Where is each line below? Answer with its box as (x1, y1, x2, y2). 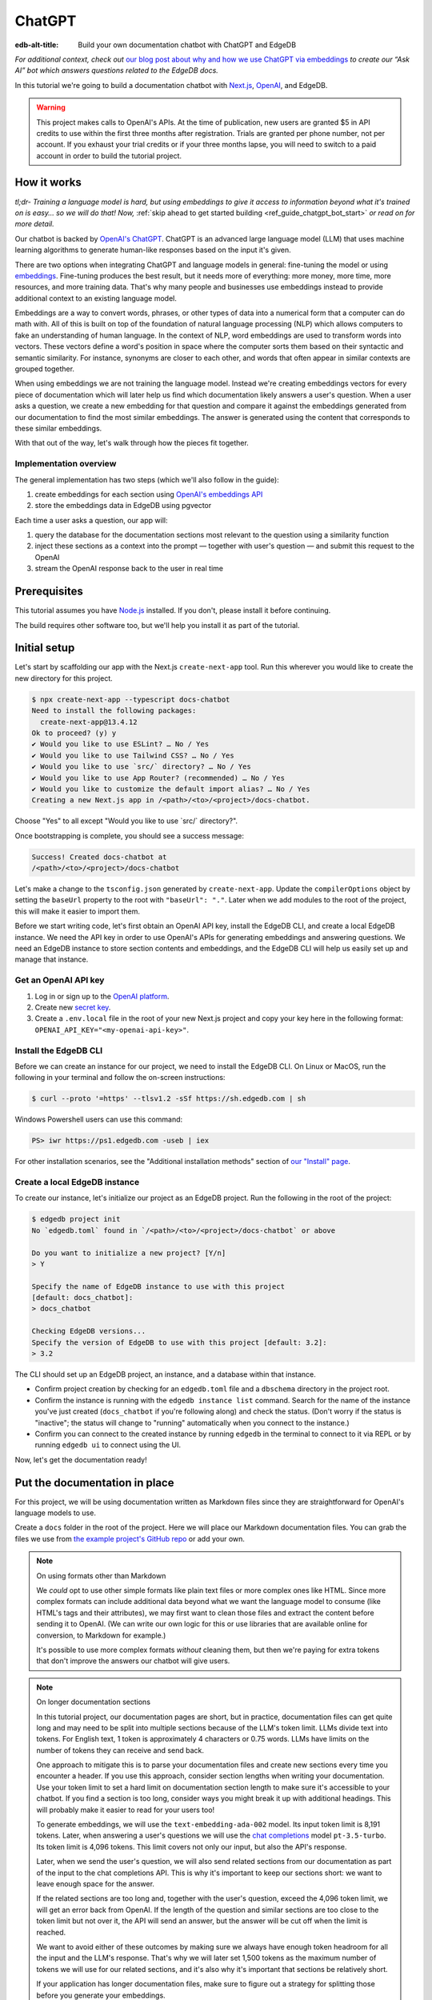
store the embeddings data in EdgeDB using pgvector (34, 501, 212, 510)
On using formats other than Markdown (36, 1570, 166, 1580)
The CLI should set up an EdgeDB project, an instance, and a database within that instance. (14, 1370, 316, 1379)
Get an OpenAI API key (14, 974, 105, 986)
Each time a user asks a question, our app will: (14, 515, 168, 525)
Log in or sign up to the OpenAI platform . (34, 991, 170, 1001)
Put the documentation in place (14, 1476, 174, 1490)
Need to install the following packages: (31, 706, 197, 715)
